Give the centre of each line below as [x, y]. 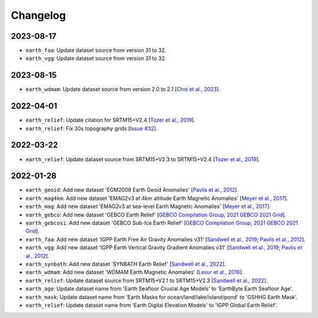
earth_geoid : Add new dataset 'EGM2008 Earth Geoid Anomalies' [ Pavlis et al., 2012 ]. [132, 190]
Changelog [38, 15]
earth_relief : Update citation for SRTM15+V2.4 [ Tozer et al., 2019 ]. [110, 120]
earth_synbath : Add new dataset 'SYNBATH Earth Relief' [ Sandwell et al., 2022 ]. [126, 264]
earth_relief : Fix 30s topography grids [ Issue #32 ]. [92, 128]
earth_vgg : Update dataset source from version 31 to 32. [96, 58]
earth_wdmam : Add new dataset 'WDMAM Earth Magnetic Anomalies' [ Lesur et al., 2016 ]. [135, 272]
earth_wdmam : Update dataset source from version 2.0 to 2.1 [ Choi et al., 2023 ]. [123, 89]
